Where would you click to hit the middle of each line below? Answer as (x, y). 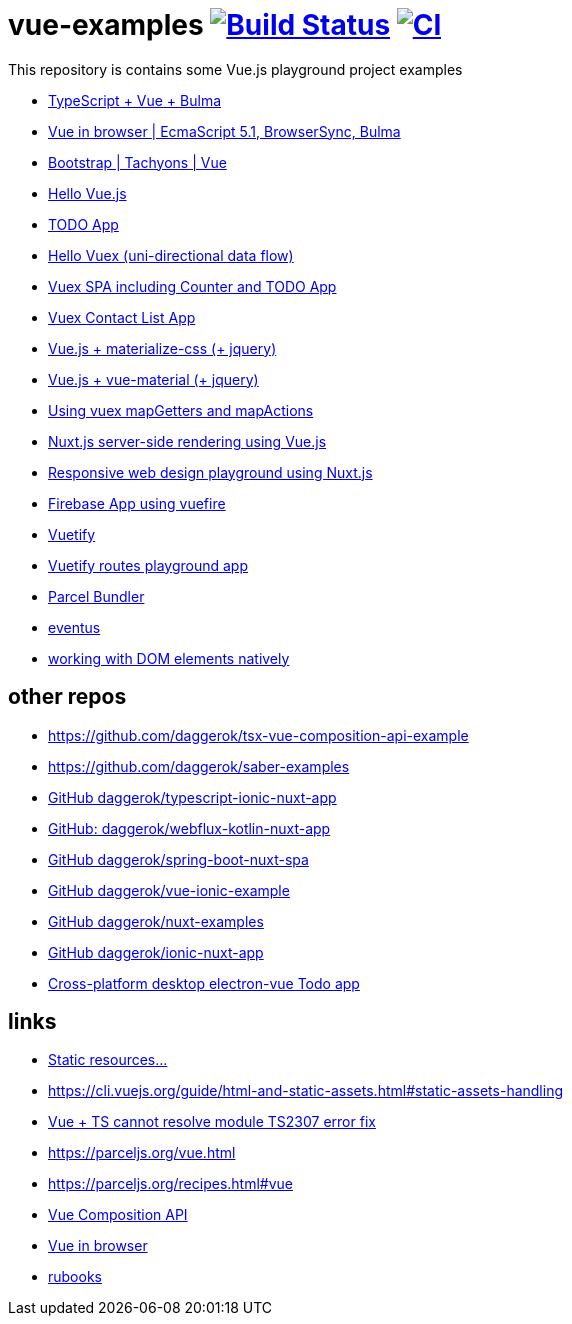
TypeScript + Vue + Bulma (135, 100)
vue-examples (106, 25)
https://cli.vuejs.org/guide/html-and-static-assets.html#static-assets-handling (306, 1091)
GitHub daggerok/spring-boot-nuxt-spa (178, 859)
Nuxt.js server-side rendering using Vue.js (187, 441)
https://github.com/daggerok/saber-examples (199, 766)
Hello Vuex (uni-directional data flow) (171, 255)
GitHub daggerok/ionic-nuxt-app (156, 952)
